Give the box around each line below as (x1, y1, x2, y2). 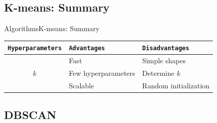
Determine (142, 68, 175, 78)
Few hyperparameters (69, 68, 135, 78)
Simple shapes (142, 55, 186, 66)
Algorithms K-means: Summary (4, 23, 100, 34)
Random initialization (142, 80, 210, 90)
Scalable (69, 80, 94, 90)
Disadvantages (142, 45, 189, 52)
